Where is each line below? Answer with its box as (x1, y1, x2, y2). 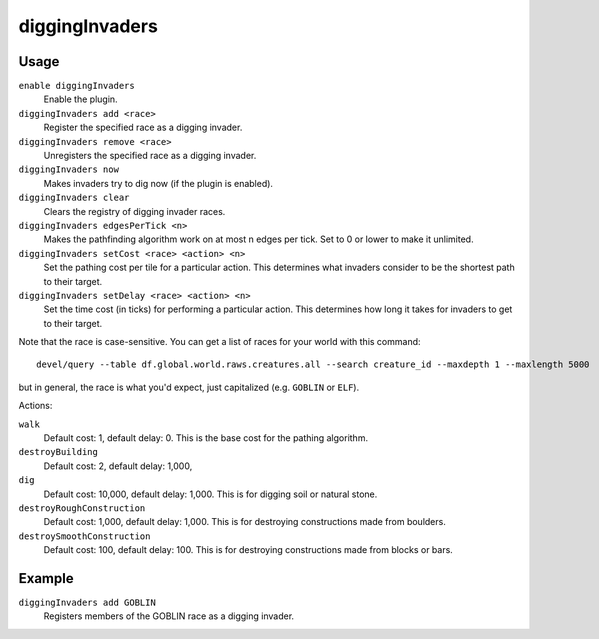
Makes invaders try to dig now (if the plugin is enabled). (43, 177, 274, 189)
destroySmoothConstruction (18, 530, 151, 542)
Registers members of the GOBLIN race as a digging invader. (43, 610, 295, 622)
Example (18, 570, 74, 587)
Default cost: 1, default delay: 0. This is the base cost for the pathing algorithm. (43, 432, 369, 444)
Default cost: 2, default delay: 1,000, (43, 460, 193, 472)
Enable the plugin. (43, 93, 119, 105)
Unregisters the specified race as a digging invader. (43, 150, 257, 162)
